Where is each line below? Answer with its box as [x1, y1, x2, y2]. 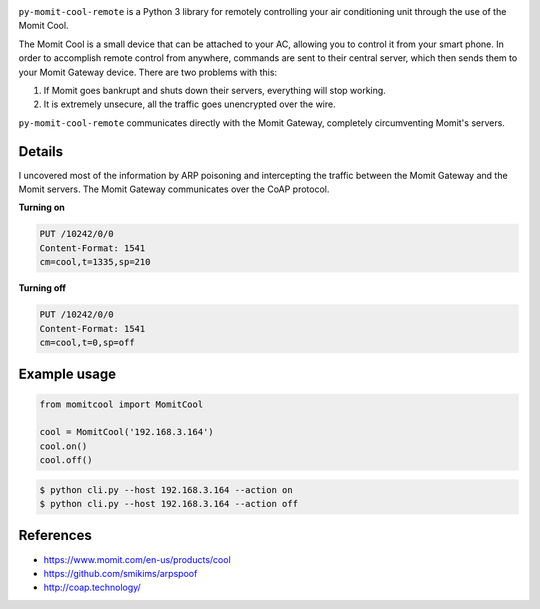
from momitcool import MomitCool [39, 398, 204, 410]
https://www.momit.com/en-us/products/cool [43, 553, 232, 565]
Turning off [18, 282, 67, 294]
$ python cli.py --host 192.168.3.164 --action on [39, 484, 294, 495]
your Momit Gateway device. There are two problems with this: [18, 66, 278, 78]
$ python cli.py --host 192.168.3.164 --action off [39, 498, 299, 510]
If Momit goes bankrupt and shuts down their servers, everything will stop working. [43, 84, 387, 96]
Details [18, 143, 64, 160]
